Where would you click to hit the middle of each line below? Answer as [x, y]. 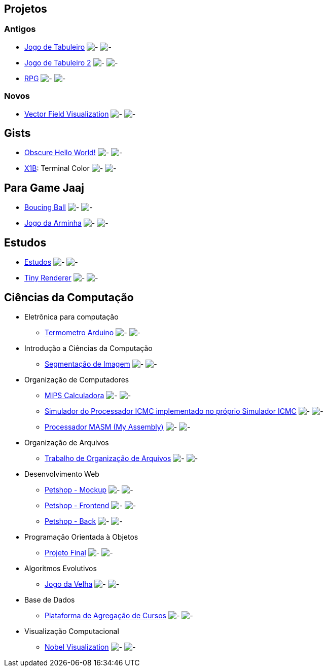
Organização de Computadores [77, 379]
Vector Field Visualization [67, 114]
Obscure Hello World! [60, 153]
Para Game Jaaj [44, 188]
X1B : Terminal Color [57, 168]
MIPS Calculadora [75, 395]
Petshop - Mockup [76, 489]
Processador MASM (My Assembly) [104, 427]
